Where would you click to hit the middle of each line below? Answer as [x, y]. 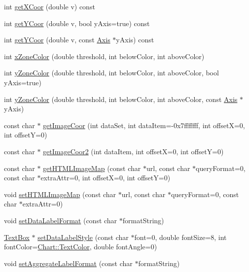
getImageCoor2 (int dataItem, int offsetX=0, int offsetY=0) [133, 151]
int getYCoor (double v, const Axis [57, 40]
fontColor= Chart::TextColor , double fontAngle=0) [81, 247]
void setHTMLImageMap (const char [60, 194]
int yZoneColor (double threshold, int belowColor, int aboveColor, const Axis [121, 99]
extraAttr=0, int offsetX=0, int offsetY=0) [106, 178]
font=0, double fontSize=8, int [180, 237]
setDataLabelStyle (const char [83, 237]
